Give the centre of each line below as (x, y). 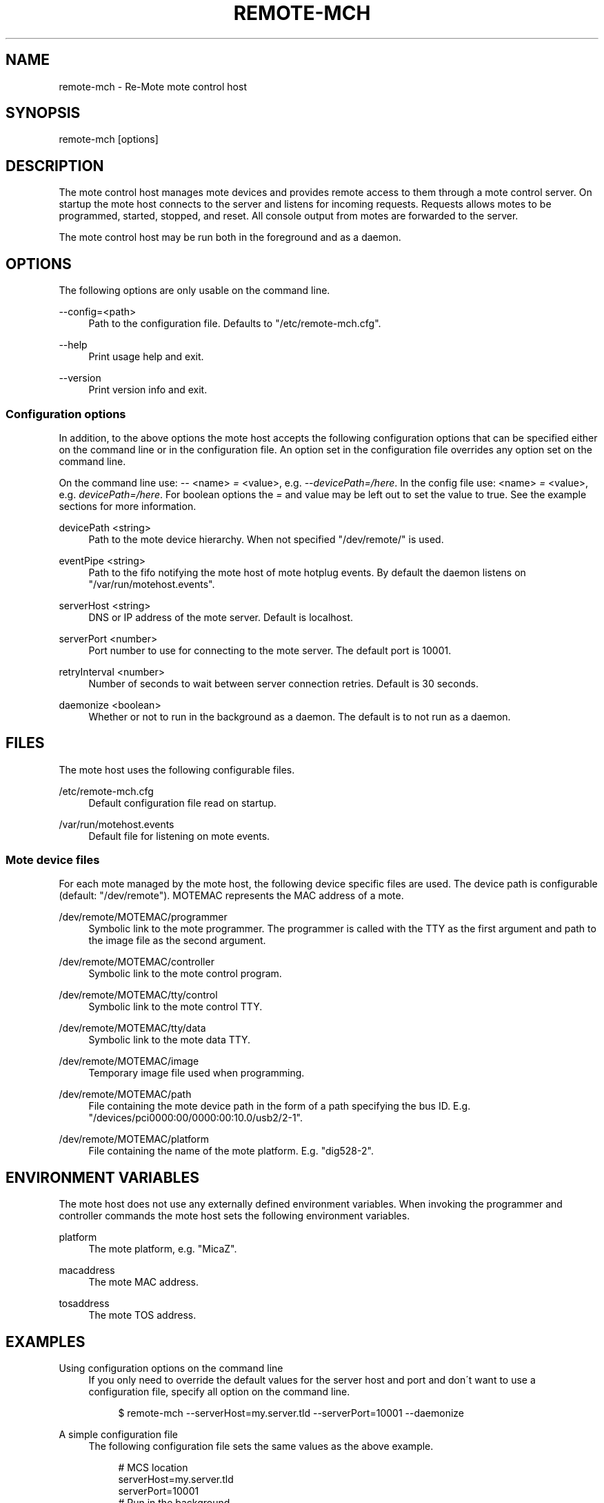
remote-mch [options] (109, 139)
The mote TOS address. (142, 1315)
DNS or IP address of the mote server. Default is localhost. (221, 617)
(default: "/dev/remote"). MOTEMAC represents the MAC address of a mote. (231, 896)
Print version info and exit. (148, 390)
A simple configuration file (119, 1435)
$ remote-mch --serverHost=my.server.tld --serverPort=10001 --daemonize (291, 1413)
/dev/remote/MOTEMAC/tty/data (132, 1028)
